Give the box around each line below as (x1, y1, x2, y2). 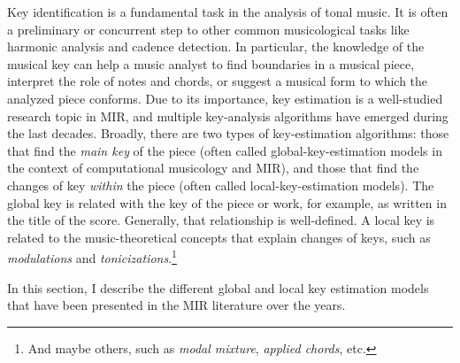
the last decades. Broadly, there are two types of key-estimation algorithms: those (7, 124, 449, 143)
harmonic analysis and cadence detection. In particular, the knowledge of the (7, 37, 425, 56)
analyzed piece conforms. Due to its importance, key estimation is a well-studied (7, 89, 443, 107)
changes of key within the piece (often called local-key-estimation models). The (7, 175, 434, 194)
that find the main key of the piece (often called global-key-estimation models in (7, 141, 442, 159)
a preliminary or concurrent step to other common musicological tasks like (7, 19, 410, 38)
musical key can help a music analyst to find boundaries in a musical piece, (7, 54, 415, 73)
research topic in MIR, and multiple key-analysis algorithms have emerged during (7, 106, 448, 125)
